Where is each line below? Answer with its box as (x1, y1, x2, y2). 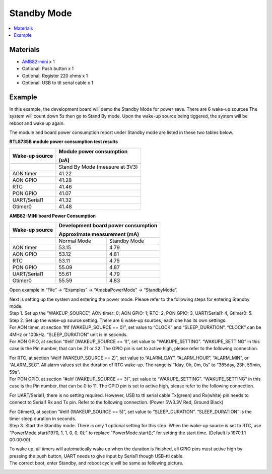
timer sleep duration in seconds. (9, 416, 77, 422)
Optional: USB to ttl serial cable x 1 (22, 80, 93, 86)
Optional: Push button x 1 (22, 65, 74, 72)
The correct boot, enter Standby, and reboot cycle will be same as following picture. (9, 460, 184, 466)
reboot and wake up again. (9, 120, 65, 126)
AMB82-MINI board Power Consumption (9, 213, 96, 219)
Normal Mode (58, 237, 92, 244)
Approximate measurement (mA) (58, 231, 140, 238)
